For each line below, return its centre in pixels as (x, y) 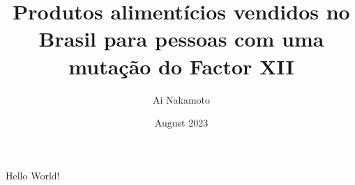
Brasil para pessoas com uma (181, 39)
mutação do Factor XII (181, 66)
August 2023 (181, 123)
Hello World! (33, 175)
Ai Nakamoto (181, 99)
